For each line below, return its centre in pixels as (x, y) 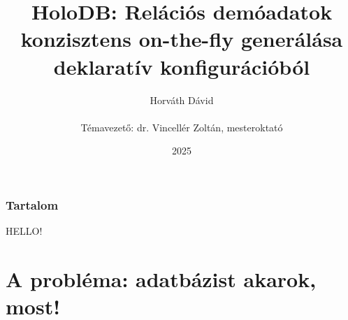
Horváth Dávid (182, 100)
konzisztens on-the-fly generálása (182, 39)
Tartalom (32, 204)
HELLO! (24, 231)
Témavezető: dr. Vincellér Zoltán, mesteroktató (182, 127)
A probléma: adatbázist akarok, (161, 278)
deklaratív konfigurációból (182, 66)
